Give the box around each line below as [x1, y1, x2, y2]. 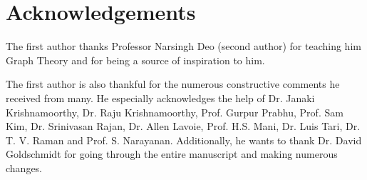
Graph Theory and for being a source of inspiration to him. [6, 52, 265, 67]
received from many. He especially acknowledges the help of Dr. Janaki [6, 90, 315, 105]
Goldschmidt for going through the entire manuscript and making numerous [6, 146, 338, 161]
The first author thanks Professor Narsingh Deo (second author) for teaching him [6, 39, 361, 54]
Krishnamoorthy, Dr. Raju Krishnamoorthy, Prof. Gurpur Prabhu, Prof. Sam [6, 104, 343, 119]
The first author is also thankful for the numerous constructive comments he [6, 76, 340, 91]
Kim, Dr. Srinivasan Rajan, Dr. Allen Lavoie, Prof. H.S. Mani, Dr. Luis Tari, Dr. [6, 119, 361, 134]
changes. [6, 160, 43, 175]
